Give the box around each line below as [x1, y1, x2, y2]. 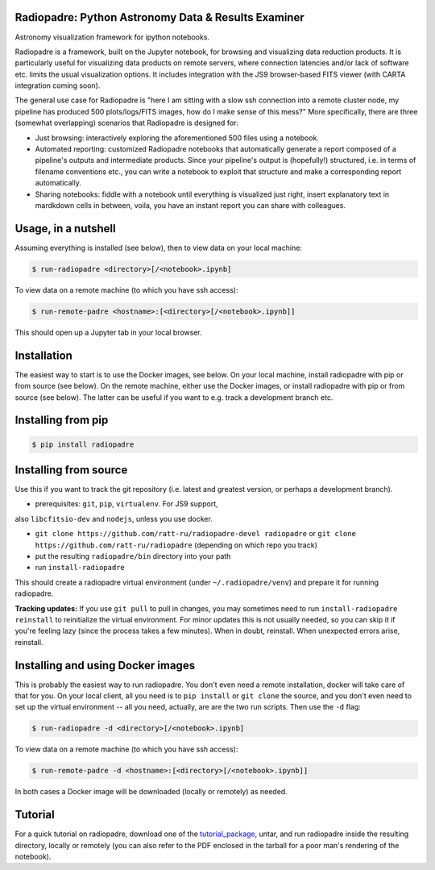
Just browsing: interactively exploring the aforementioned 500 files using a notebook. [35, 133, 320, 143]
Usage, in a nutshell [14, 222, 116, 235]
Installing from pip [14, 414, 109, 427]
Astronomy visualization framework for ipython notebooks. [14, 32, 209, 42]
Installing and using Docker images [14, 658, 196, 672]
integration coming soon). [14, 81, 101, 90]
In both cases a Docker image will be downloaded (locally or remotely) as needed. [14, 787, 288, 797]
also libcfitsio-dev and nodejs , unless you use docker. [14, 514, 213, 523]
